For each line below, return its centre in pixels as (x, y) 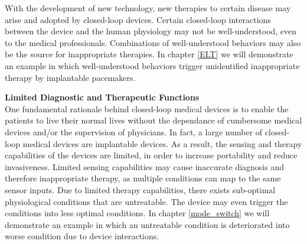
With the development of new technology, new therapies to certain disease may (148, 8)
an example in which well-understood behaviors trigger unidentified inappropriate (152, 65)
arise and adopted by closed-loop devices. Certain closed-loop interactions (138, 19)
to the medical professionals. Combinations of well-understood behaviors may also (153, 42)
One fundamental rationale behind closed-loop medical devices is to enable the (147, 108)
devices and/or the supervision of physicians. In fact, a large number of (134, 131)
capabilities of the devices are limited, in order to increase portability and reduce (151, 155)
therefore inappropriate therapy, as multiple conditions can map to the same (143, 178)
